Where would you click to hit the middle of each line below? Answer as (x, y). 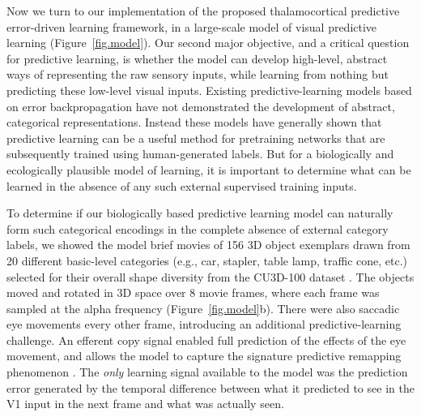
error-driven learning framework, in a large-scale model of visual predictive (192, 26)
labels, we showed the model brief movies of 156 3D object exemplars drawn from (208, 245)
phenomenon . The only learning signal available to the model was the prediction (207, 372)
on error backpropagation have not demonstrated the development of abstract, (201, 106)
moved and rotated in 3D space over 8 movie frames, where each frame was (193, 292)
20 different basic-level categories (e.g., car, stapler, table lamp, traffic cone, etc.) (207, 260)
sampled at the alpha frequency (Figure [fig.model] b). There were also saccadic (203, 308)
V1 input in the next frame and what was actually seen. (145, 404)
